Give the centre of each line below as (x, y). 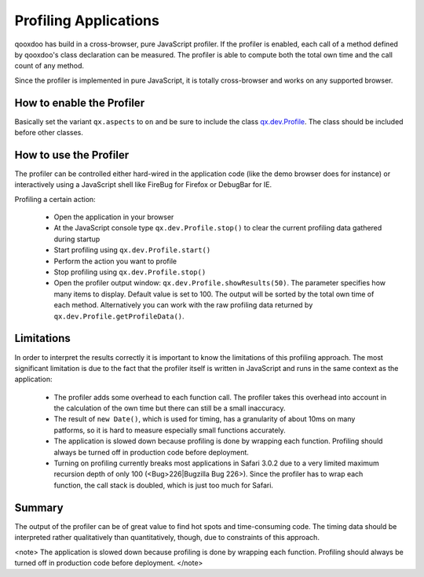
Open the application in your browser (114, 217)
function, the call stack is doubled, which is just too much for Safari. (164, 485)
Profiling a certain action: (55, 199)
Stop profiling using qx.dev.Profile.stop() (130, 272)
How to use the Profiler (72, 154)
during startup (77, 239)
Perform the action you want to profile (115, 261)
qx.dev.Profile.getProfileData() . (119, 316)
